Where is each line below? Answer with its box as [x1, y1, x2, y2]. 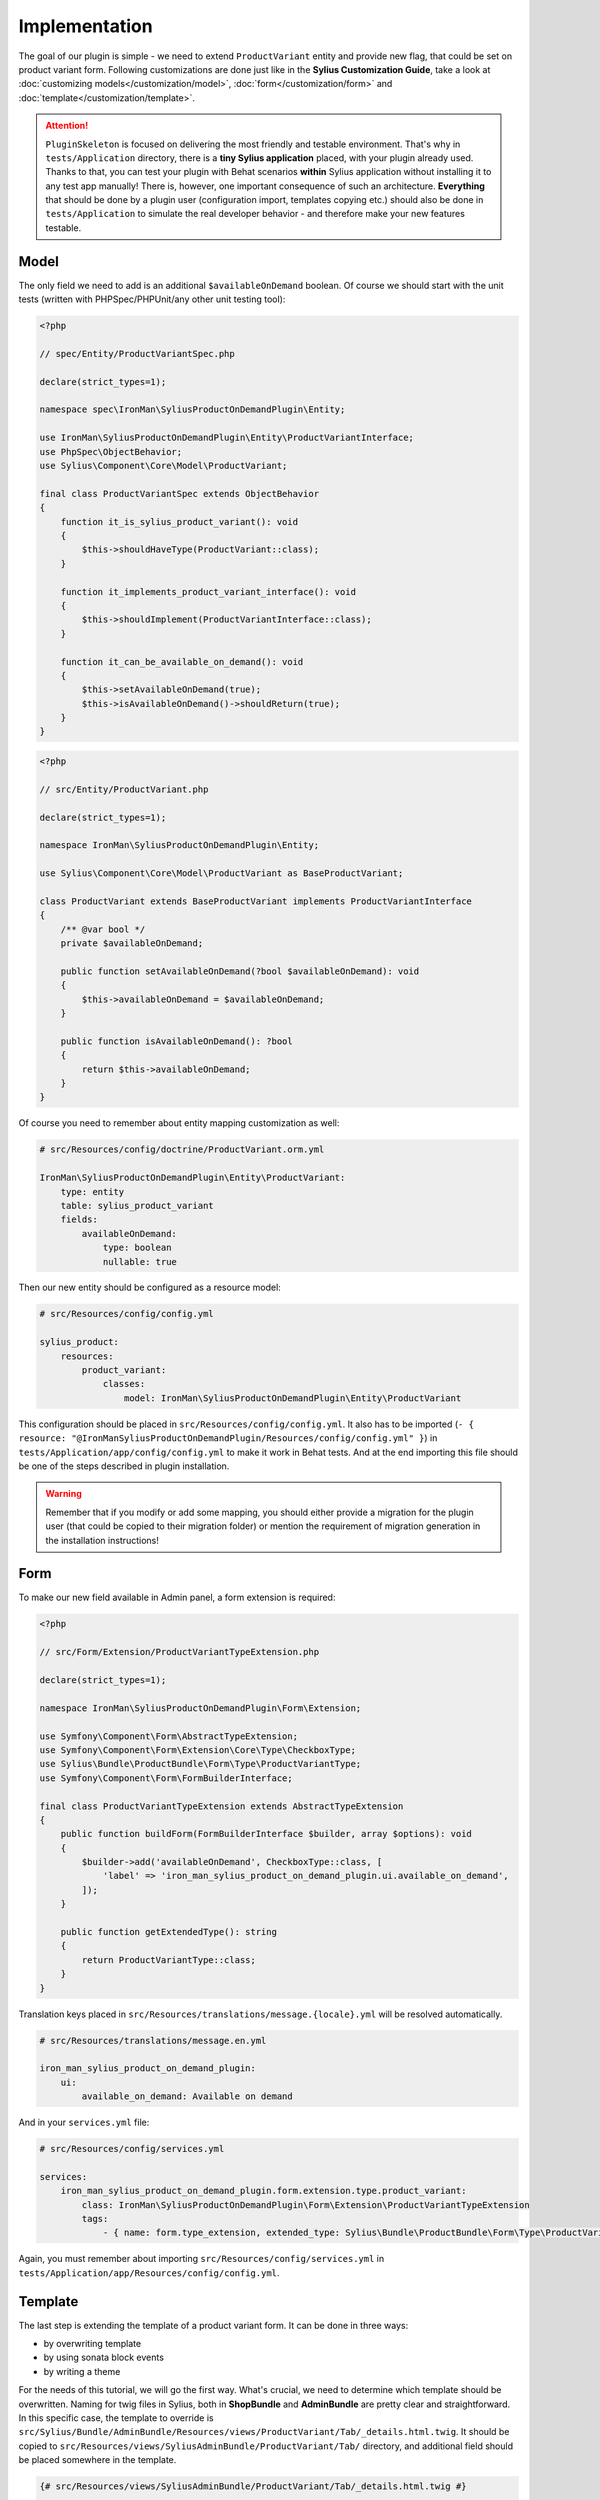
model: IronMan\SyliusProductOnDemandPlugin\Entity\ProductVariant [123, 1392, 462, 1404]
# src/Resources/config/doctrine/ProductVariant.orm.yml [39, 1144, 325, 1155]
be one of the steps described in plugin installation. [18, 1460, 230, 1472]
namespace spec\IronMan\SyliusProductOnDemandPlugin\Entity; [39, 404, 346, 415]
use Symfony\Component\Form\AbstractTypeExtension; [39, 1730, 299, 1742]
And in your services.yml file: [18, 2116, 150, 2129]
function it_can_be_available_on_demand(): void [60, 656, 304, 667]
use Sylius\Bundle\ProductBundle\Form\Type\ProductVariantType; [39, 1758, 362, 1770]
